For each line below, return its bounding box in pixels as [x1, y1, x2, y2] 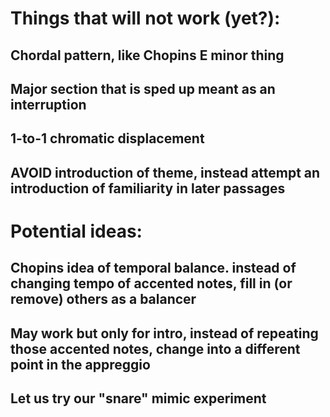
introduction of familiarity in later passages [10, 180, 286, 197]
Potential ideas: [10, 220, 143, 242]
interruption [10, 96, 87, 113]
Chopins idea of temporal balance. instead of [10, 260, 297, 277]
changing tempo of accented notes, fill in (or [10, 275, 293, 292]
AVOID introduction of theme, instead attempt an [10, 164, 321, 181]
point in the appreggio [10, 356, 151, 373]
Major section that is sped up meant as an [10, 80, 276, 97]
